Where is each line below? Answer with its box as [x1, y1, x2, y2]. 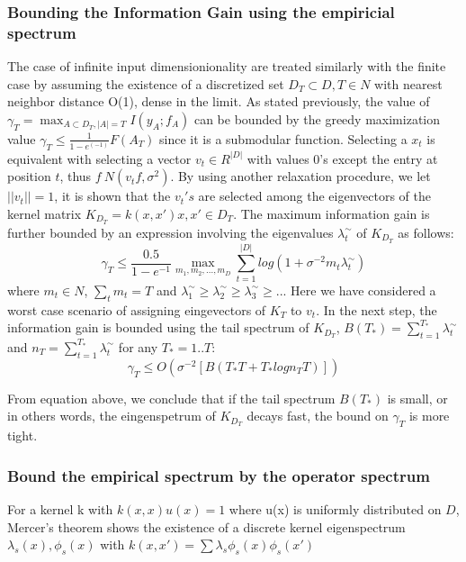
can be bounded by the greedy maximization [193, 109, 441, 128]
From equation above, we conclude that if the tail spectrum [7, 388, 336, 407]
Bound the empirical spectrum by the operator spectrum [7, 464, 430, 486]
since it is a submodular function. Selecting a [159, 129, 408, 148]
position [7, 167, 51, 186]
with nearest [374, 74, 443, 93]
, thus [59, 167, 92, 186]
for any [118, 337, 158, 356]
